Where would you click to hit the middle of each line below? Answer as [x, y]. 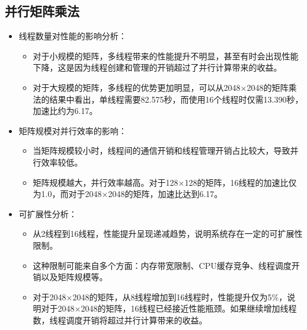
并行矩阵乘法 [42, 11]
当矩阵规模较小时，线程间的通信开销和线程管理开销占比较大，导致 [162, 150]
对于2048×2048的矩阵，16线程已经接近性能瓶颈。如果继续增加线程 [169, 308]
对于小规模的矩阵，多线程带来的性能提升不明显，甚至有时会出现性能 [166, 55]
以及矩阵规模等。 [74, 277]
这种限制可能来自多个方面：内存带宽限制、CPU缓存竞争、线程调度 [162, 265]
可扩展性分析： [48, 213]
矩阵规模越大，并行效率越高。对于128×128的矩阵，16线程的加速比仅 [165, 182]
